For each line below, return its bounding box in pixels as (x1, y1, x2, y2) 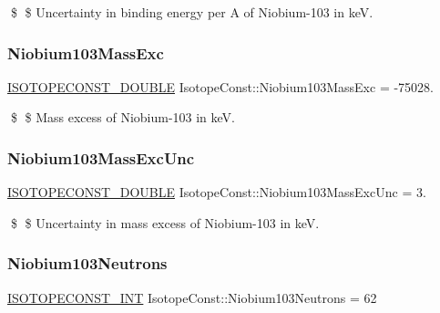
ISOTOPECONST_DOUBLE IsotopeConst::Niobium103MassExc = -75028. (7, 77, 434, 96)
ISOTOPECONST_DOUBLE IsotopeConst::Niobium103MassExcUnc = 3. (7, 183, 426, 202)
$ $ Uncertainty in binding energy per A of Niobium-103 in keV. (10, 3, 373, 21)
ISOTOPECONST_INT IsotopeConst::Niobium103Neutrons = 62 (7, 287, 377, 307)
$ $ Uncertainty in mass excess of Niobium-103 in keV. (10, 213, 320, 232)
